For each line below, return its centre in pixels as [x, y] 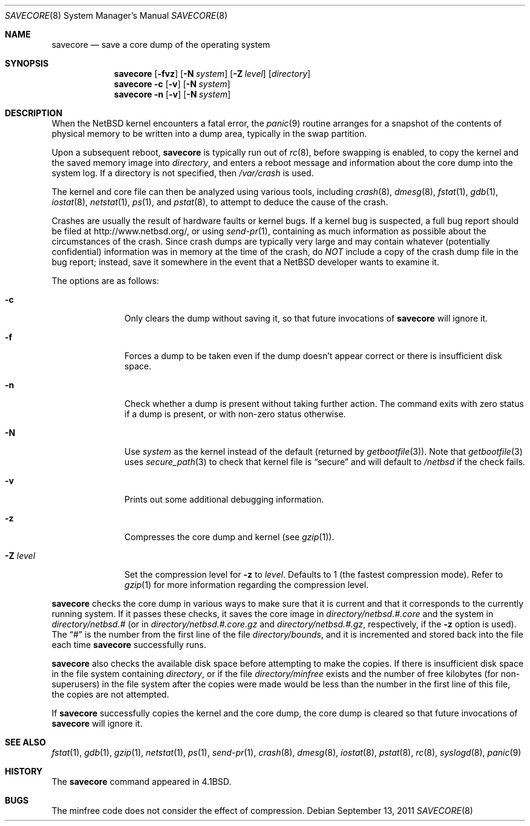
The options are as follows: [105, 281]
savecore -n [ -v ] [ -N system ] [172, 94]
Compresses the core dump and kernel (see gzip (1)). [229, 537]
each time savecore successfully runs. [129, 645]
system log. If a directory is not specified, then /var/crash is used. [183, 173]
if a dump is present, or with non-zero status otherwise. [235, 414]
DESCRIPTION [34, 113]
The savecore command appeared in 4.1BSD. [142, 781]
